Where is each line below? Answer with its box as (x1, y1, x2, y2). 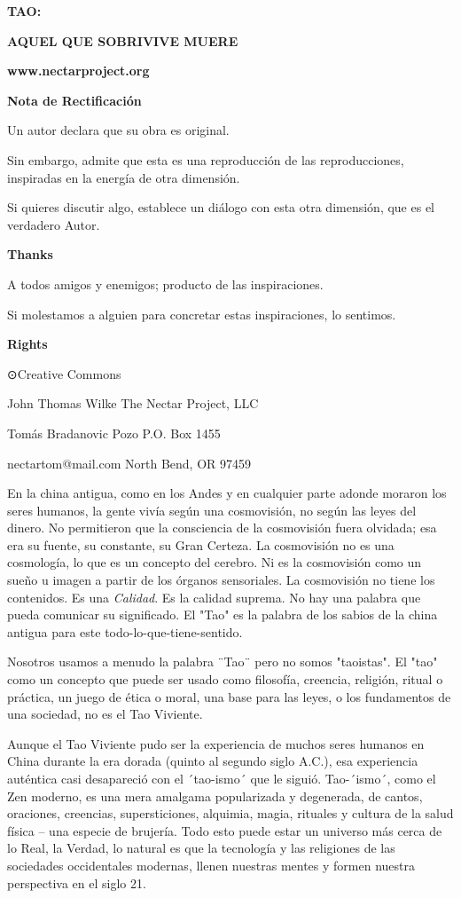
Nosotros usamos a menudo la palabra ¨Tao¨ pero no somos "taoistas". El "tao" (7, 652, 438, 671)
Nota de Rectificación (7, 91, 142, 109)
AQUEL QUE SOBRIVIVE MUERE (7, 31, 238, 50)
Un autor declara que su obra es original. (7, 121, 230, 139)
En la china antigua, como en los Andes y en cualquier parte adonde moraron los (7, 484, 447, 502)
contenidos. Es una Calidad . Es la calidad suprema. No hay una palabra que (7, 587, 421, 606)
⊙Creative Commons (7, 364, 121, 382)
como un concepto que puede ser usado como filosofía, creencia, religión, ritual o (7, 670, 443, 689)
